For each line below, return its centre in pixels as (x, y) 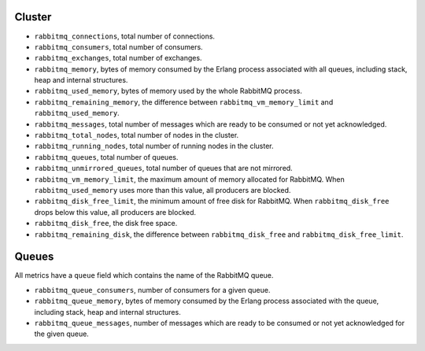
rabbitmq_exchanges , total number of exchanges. (118, 58)
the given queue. (62, 334)
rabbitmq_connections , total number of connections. (125, 36)
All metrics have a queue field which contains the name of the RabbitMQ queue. (144, 275)
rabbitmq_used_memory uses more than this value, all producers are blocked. (163, 190)
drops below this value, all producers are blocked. (115, 212)
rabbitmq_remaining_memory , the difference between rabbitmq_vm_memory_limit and (184, 102)
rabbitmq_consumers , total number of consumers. (119, 46)
